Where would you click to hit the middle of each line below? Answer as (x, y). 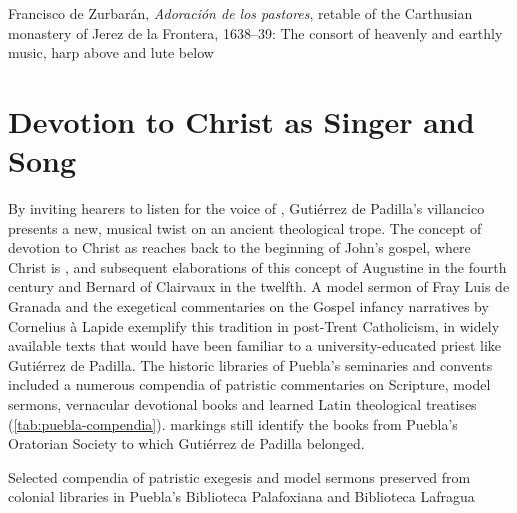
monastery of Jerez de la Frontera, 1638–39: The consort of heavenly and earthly (255, 32)
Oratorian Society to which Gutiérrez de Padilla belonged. (186, 443)
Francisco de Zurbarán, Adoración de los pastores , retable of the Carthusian (240, 13)
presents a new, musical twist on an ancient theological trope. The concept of (245, 227)
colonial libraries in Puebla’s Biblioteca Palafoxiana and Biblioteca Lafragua (241, 496)
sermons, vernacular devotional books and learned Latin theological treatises (242, 404)
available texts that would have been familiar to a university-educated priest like (255, 345)
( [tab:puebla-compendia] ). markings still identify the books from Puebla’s (233, 423)
